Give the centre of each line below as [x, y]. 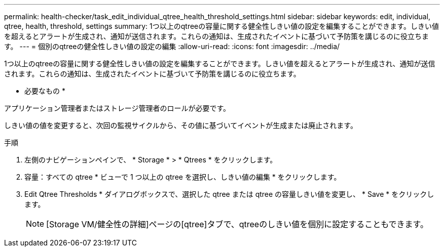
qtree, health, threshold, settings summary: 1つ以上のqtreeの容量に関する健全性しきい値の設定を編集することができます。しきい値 [221, 26]
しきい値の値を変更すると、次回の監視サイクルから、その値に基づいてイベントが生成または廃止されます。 [181, 125]
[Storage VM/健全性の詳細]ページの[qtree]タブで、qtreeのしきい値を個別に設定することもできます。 [237, 224]
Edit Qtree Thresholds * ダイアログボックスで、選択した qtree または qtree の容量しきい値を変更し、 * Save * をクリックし [229, 194]
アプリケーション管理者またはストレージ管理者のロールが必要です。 [117, 108]
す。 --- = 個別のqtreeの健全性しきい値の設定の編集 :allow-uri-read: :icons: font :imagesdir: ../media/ [172, 46]
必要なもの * [45, 91]
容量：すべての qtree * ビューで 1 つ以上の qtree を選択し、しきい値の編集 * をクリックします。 [183, 177]
